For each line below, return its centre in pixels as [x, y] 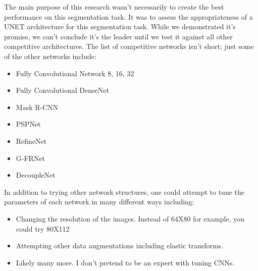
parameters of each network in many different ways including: [99, 202]
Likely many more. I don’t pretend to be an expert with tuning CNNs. [125, 262]
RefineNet [31, 141]
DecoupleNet [36, 175]
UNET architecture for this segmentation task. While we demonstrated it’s [120, 26]
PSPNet [28, 124]
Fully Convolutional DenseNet [62, 90]
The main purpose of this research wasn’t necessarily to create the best [114, 7]
